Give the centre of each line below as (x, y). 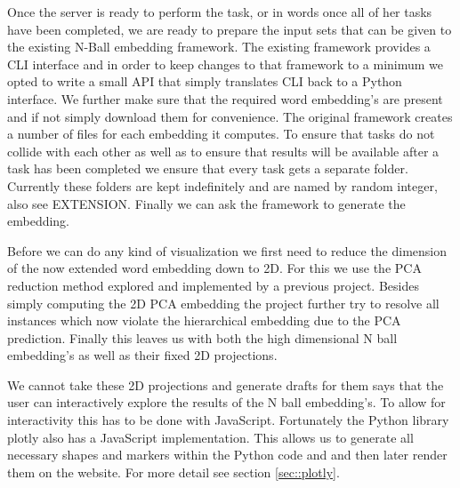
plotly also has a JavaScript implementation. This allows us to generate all (210, 437)
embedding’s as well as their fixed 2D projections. (142, 355)
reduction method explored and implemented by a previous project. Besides (213, 285)
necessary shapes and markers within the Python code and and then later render (227, 455)
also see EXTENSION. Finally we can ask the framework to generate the (206, 203)
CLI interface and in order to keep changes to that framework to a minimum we (226, 64)
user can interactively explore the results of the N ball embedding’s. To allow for (226, 402)
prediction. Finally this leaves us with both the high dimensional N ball (202, 337)
